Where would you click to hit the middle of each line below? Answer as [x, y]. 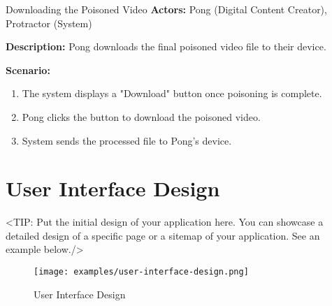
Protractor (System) [49, 23]
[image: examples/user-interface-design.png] [141, 272]
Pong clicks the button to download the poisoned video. [141, 116]
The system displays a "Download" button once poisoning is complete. [172, 93]
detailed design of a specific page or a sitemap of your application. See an [163, 235]
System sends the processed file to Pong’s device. [127, 140]
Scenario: [28, 70]
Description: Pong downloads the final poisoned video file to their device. [166, 46]
